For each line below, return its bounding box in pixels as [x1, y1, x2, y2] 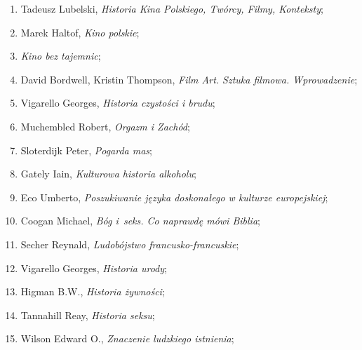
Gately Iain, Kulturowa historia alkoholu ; [20, 166, 196, 181]
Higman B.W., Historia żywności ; [20, 284, 165, 299]
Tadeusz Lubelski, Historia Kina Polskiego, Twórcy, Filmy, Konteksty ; [20, 1, 323, 15]
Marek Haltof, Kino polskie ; [20, 25, 140, 39]
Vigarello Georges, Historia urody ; [20, 260, 167, 275]
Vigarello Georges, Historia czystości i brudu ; [20, 95, 215, 110]
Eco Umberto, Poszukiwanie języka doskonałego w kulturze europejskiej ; [20, 189, 328, 204]
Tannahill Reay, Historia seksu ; [20, 307, 155, 322]
